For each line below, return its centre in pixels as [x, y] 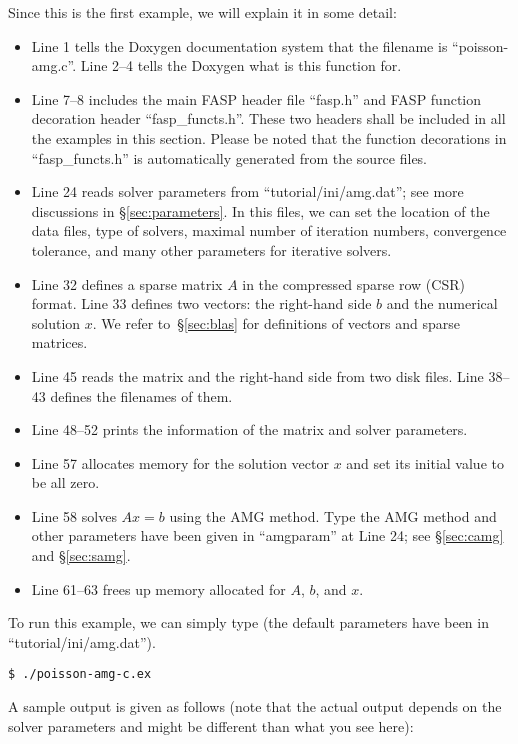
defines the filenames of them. [141, 395]
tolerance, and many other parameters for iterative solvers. [211, 249]
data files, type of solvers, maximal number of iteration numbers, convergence [269, 230]
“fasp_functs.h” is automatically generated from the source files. [229, 157]
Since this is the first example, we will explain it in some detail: [202, 12]
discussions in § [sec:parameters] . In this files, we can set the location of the [260, 210]
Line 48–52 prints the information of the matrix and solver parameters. [249, 429]
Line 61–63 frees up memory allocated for [158, 588]
